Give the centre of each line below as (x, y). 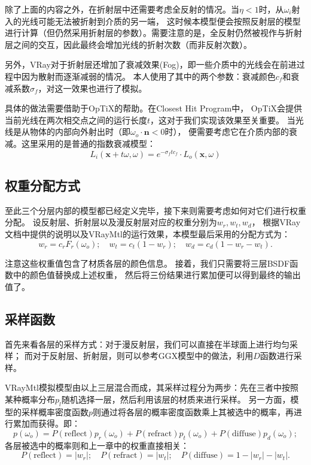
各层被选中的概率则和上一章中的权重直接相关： (97, 445)
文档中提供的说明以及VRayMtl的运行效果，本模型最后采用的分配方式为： (147, 234)
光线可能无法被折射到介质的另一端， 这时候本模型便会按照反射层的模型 (161, 21)
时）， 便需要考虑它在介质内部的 (227, 132)
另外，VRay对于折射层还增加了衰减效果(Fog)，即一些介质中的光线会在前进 (151, 64)
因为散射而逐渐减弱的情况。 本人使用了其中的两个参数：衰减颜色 (148, 76)
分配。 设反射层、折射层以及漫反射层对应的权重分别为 (111, 222)
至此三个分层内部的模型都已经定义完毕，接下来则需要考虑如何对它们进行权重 (155, 210)
